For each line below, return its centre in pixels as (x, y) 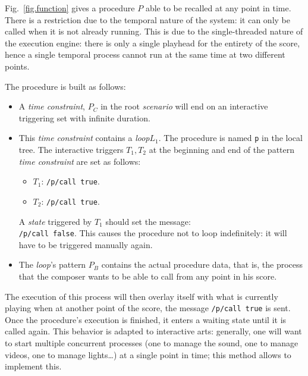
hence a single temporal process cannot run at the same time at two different (145, 54)
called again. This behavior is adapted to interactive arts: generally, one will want (153, 331)
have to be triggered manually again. (86, 244)
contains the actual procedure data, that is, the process (202, 264)
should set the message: (148, 221)
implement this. (33, 366)
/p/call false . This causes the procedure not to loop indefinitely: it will (153, 233)
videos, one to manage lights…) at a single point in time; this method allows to (148, 354)
